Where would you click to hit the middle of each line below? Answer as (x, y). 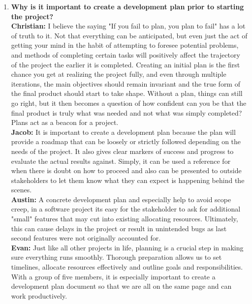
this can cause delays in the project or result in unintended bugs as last (119, 228)
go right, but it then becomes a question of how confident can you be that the (129, 103)
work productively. (39, 295)
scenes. (21, 190)
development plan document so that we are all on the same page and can (121, 286)
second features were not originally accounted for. (86, 238)
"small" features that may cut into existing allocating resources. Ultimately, (125, 219)
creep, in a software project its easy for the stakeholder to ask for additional (126, 209)
